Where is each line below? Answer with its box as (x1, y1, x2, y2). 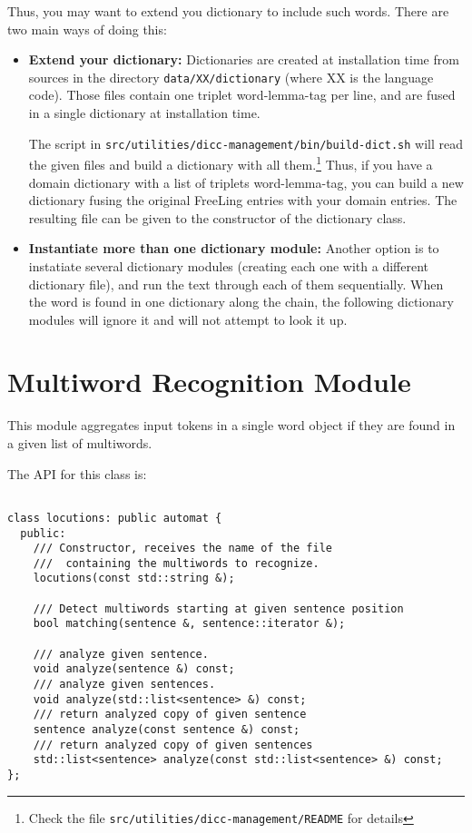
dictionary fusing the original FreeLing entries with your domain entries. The (28, 191, 457, 210)
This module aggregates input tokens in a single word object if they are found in (7, 416, 456, 435)
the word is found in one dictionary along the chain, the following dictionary (28, 292, 454, 311)
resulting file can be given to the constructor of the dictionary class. (28, 208, 407, 227)
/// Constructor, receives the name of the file (33, 542, 332, 555)
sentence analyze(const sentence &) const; (33, 723, 300, 737)
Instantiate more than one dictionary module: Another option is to (28, 239, 439, 258)
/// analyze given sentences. (33, 678, 216, 691)
